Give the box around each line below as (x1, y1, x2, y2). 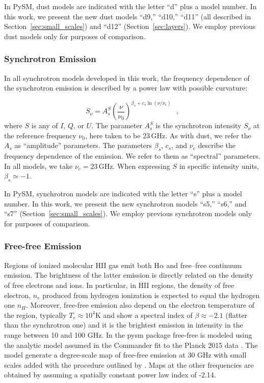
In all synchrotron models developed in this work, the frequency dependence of (4, 72, 250, 83)
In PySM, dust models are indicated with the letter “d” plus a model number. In (4, 1, 257, 11)
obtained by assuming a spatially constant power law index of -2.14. (4, 369, 216, 380)
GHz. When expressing (98, 160, 170, 171)
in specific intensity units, (179, 160, 259, 171)
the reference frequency (4, 130, 76, 140)
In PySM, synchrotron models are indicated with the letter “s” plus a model (4, 188, 242, 199)
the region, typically (4, 309, 67, 320)
